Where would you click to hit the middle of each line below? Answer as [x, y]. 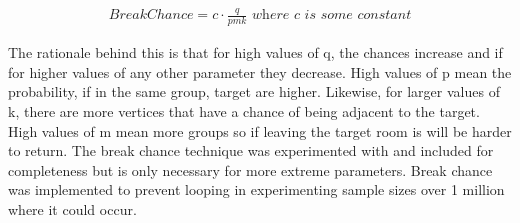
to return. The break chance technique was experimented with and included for [251, 150]
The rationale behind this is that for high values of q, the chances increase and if [255, 52]
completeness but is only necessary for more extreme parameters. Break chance [250, 169]
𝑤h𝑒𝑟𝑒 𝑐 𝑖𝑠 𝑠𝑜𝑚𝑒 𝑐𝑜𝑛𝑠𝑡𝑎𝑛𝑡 [332, 15]
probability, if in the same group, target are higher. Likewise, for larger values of [254, 91]
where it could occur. [72, 208]
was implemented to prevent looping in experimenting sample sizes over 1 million [256, 189]
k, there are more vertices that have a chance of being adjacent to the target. [244, 110]
